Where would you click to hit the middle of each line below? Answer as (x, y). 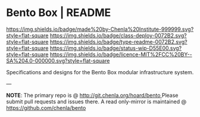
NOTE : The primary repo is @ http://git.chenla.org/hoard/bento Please (92, 95)
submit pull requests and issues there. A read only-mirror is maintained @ (96, 102)
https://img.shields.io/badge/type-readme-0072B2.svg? (118, 42)
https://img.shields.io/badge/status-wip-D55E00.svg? (116, 48)
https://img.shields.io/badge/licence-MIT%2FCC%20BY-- (121, 54)
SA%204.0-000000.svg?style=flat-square (58, 61)
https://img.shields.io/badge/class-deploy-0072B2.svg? (118, 35)
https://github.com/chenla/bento (46, 107)
